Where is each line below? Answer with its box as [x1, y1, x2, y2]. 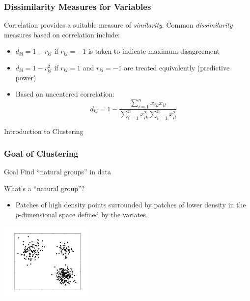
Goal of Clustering [4, 147, 79, 159]
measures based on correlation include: [4, 29, 120, 39]
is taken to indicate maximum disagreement [88, 46, 220, 56]
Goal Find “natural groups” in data [4, 167, 111, 177]
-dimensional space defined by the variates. [19, 209, 148, 219]
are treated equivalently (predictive [124, 63, 230, 72]
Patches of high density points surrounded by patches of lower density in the [15, 200, 246, 210]
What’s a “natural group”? [4, 183, 85, 193]
